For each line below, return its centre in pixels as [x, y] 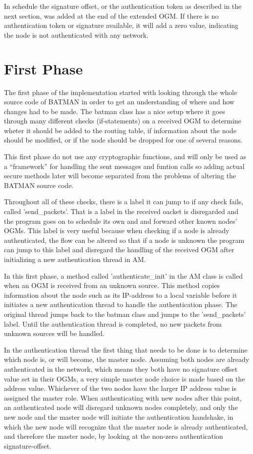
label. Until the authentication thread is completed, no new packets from [113, 323]
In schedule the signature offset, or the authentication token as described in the [123, 6]
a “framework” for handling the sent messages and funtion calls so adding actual [124, 166]
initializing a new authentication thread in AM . [75, 259]
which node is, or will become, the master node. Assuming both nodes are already [127, 359]
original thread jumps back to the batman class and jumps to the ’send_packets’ [125, 314]
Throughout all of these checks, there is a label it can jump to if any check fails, [124, 202]
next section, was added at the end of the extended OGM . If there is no [111, 15]
